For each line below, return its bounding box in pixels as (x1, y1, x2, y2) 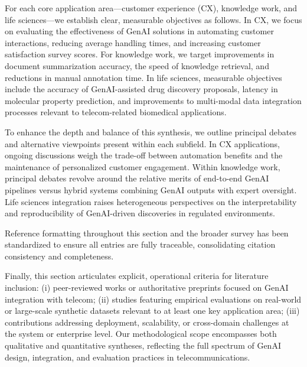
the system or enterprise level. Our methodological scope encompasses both (5, 327, 277, 340)
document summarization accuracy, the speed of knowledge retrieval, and (5, 59, 269, 72)
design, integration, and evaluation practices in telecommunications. (5, 350, 250, 363)
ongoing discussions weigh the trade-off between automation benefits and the (5, 149, 283, 161)
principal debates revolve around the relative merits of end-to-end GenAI (5, 172, 269, 184)
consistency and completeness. (5, 249, 114, 262)
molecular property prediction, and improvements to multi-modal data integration (5, 94, 302, 106)
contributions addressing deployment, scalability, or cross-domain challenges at (5, 316, 289, 328)
